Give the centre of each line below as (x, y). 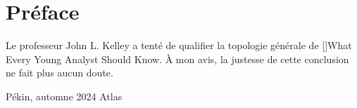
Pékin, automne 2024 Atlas (64, 96)
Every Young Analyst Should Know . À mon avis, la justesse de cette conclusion (177, 59)
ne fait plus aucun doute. (60, 73)
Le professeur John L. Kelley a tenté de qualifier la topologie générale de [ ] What (179, 45)
